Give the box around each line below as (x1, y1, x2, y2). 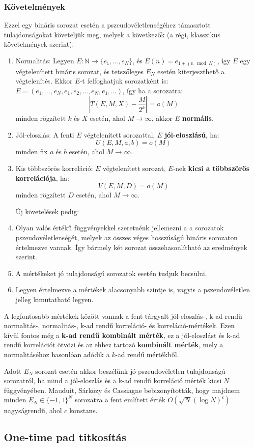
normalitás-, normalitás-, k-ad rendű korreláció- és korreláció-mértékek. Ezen (4, 320, 235, 331)
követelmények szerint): (4, 39, 74, 49)
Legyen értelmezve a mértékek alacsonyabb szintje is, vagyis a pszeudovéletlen (15, 284, 250, 295)
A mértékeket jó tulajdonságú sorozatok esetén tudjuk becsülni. (15, 268, 207, 278)
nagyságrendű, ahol (4, 405, 62, 416)
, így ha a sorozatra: (122, 85, 183, 95)
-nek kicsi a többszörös (173, 163, 250, 173)
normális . (182, 113, 214, 123)
